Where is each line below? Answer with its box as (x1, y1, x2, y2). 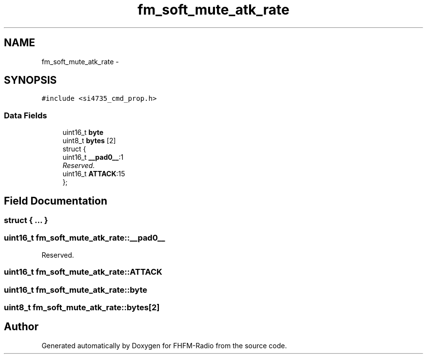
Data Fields (4, 110, 47, 120)
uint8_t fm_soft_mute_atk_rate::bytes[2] (4, 302, 160, 312)
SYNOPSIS (4, 74, 57, 87)
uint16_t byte (62, 128, 104, 137)
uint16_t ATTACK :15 (62, 170, 125, 178)
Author (4, 320, 39, 333)
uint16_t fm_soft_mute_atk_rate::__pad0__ (4, 233, 165, 243)
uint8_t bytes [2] (62, 136, 116, 145)
